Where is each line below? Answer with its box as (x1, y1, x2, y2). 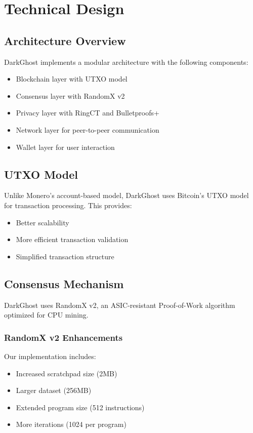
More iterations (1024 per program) (16, 419, 126, 429)
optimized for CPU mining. (4, 309, 89, 320)
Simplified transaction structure (16, 251, 114, 261)
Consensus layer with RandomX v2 (16, 90, 125, 101)
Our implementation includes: (4, 350, 96, 361)
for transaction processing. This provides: (4, 200, 132, 210)
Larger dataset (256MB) (16, 385, 92, 396)
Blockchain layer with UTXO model (16, 73, 128, 84)
